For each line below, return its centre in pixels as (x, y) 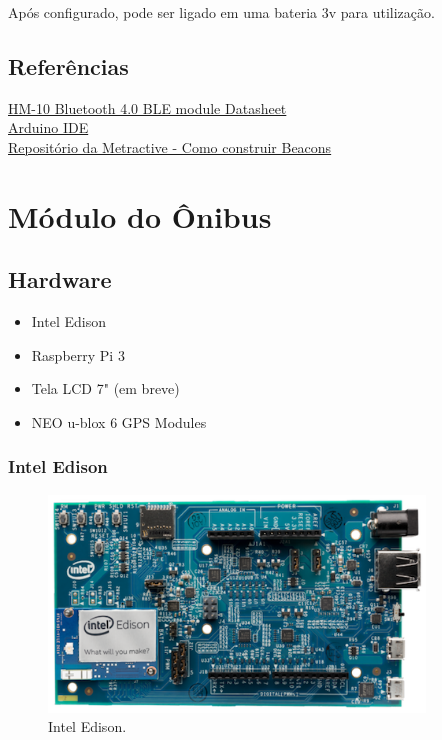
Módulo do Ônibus (140, 215)
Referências (68, 65)
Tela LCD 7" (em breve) (105, 388)
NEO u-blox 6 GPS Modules (119, 421)
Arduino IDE (48, 127)
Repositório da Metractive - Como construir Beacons (170, 146)
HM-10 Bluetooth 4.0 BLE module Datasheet (147, 107)
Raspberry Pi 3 (78, 354)
